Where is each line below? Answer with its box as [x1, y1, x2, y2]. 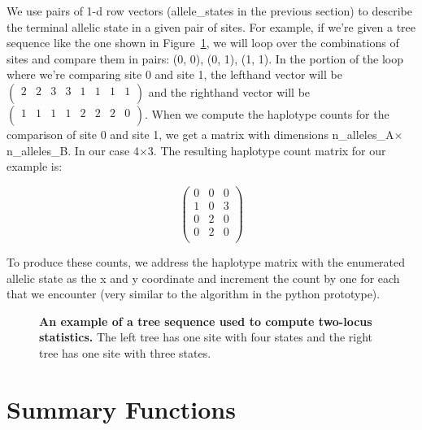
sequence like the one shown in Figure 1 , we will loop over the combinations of [7, 34, 399, 51]
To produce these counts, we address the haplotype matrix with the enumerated [7, 253, 406, 270]
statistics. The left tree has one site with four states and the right [39, 328, 373, 345]
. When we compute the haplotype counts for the [144, 105, 389, 122]
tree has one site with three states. [39, 344, 211, 361]
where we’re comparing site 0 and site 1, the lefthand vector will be [7, 66, 342, 83]
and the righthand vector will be [148, 83, 311, 100]
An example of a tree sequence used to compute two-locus [39, 312, 372, 329]
